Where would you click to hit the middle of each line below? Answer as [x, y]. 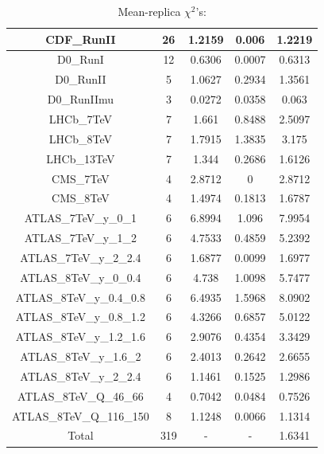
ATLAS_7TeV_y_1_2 [81, 238]
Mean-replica [149, 11]
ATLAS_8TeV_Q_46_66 [81, 395]
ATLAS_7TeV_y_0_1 [81, 218]
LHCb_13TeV [81, 158]
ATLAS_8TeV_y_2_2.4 [81, 376]
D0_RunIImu [81, 99]
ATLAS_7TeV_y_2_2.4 [81, 257]
